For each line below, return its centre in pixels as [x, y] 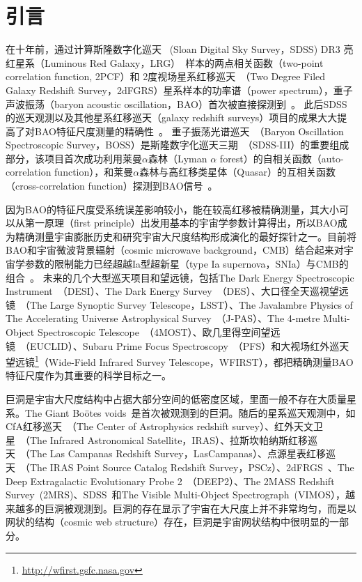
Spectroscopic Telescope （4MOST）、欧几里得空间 [149, 332]
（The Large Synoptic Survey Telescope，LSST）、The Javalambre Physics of [187, 304]
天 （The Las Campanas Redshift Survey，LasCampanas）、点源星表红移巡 [171, 453]
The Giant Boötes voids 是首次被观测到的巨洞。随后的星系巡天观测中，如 [190, 412]
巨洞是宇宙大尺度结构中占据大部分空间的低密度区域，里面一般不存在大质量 [176, 399]
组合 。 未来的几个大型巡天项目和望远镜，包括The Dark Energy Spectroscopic [180, 277]
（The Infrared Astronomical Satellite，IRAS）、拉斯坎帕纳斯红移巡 [169, 439]
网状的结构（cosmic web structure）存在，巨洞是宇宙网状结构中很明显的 [167, 522]
